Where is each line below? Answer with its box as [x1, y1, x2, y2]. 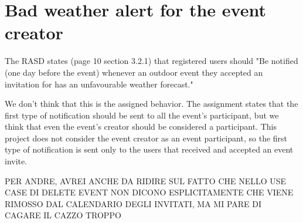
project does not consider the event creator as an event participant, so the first [5, 131, 288, 144]
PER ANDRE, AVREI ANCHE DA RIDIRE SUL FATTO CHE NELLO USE [5, 174, 287, 187]
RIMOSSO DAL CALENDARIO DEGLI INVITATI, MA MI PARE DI [5, 197, 262, 210]
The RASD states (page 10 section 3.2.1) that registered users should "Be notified [5, 55, 298, 67]
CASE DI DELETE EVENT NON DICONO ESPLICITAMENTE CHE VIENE [5, 186, 294, 198]
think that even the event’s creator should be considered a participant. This [5, 120, 277, 133]
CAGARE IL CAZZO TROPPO [5, 209, 121, 221]
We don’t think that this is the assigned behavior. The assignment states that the [5, 97, 298, 110]
